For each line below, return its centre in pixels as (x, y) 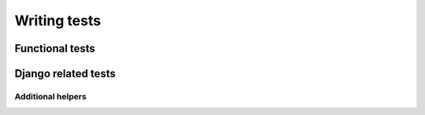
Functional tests (55, 48)
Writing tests (58, 20)
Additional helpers (50, 96)
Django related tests (65, 74)
